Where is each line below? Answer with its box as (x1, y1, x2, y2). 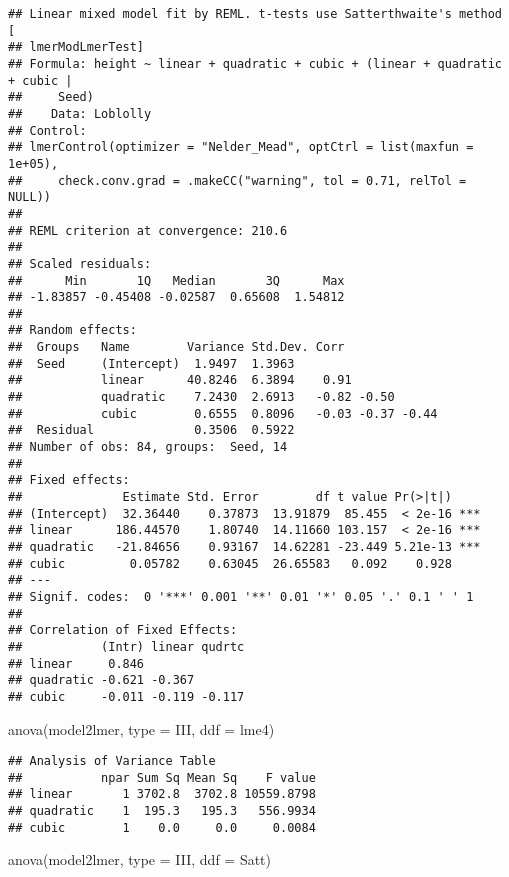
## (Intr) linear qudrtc (8, 639, 245, 654)
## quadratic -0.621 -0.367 (8, 673, 195, 688)
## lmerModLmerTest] (8, 40, 145, 55)
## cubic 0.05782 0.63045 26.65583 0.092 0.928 (8, 556, 452, 571)
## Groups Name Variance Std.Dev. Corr (8, 340, 345, 355)
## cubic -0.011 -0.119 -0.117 (8, 689, 245, 704)
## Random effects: (8, 323, 137, 338)
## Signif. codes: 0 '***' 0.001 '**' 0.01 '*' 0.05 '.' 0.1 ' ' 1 (8, 589, 474, 604)
